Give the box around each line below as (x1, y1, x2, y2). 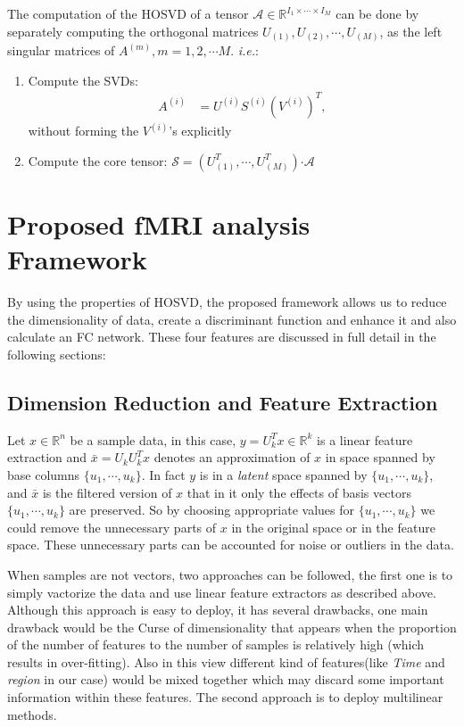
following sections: (7, 344, 106, 363)
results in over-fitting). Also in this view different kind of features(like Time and (7, 652, 445, 671)
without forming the (28, 121, 139, 140)
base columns (7, 465, 80, 483)
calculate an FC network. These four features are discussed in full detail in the (7, 327, 436, 346)
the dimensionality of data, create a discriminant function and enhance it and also (7, 310, 457, 328)
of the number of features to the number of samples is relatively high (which (7, 635, 425, 654)
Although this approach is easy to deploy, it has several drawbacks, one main (7, 600, 428, 619)
